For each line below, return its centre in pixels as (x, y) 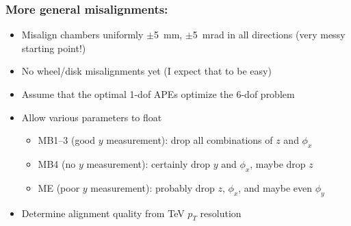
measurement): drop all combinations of (190, 140)
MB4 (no (57, 163)
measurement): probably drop (153, 187)
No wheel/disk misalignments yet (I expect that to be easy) (146, 71)
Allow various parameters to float (92, 117)
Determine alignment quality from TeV (103, 213)
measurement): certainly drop (148, 163)
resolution (221, 213)
